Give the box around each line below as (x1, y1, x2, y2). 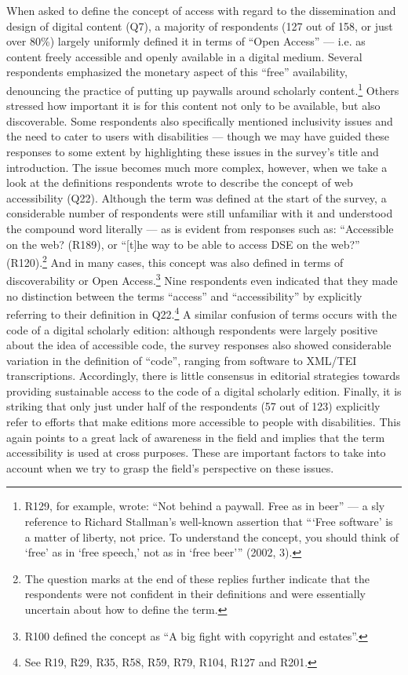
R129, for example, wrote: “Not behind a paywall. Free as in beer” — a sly (24, 498, 385, 514)
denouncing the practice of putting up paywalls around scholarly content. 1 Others (6, 79, 399, 98)
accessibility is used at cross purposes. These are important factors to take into (6, 444, 386, 461)
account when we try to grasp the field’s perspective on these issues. (6, 459, 334, 476)
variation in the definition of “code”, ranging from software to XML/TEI (6, 352, 357, 368)
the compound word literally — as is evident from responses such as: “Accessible (6, 220, 394, 236)
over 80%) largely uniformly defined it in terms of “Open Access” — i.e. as (6, 33, 366, 49)
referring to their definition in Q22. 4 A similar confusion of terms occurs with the (6, 304, 397, 322)
